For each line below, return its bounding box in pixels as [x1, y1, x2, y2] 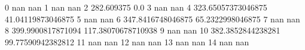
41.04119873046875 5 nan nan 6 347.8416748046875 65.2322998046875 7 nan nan [5, 12, 300, 25]
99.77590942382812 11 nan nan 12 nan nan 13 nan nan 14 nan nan [5, 35, 249, 48]
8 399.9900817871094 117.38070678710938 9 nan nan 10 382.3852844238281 [5, 24, 280, 36]
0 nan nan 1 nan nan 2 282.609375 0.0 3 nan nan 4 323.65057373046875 [5, 1, 267, 13]
